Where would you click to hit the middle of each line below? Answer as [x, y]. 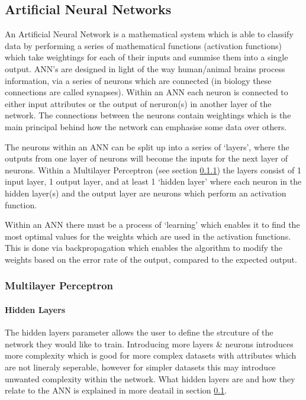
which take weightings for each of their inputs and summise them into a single [146, 57]
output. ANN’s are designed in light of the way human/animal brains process [145, 68]
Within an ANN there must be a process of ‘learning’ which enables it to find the [152, 225]
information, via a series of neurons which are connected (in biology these [138, 80]
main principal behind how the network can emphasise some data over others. [146, 126]
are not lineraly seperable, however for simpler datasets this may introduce [140, 367]
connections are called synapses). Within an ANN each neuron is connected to [146, 92]
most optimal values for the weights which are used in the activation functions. [148, 236]
